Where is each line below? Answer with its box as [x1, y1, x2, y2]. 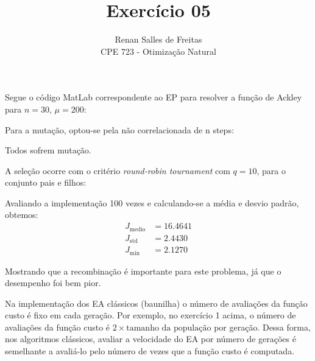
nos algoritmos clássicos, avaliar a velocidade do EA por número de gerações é [5, 332, 296, 345]
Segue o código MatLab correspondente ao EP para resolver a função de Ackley [5, 91, 302, 103]
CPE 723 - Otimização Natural [101, 44, 216, 57]
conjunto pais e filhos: [5, 176, 87, 189]
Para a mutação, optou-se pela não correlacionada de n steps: [5, 123, 234, 136]
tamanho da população [126, 323, 211, 332]
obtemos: [5, 208, 38, 221]
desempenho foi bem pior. [5, 276, 101, 289]
